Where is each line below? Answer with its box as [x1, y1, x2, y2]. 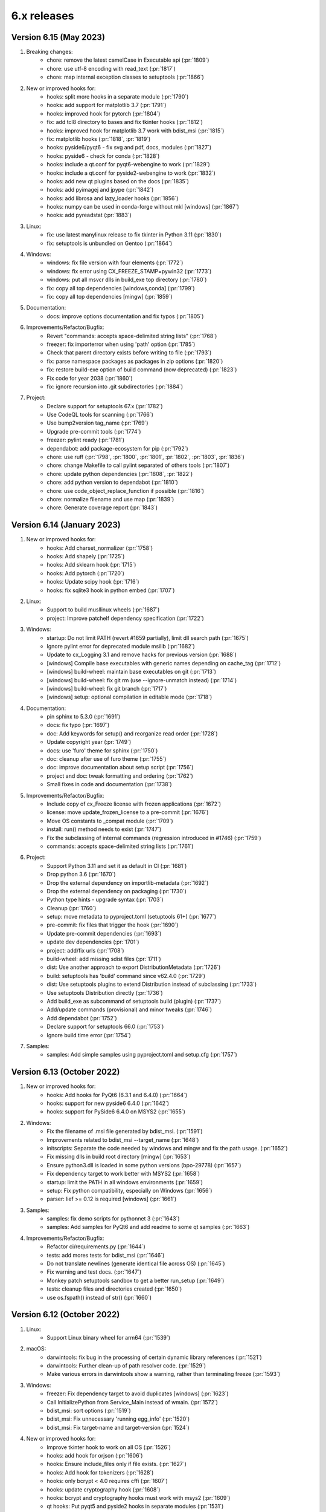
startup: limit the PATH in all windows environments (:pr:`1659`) [46, 1178, 203, 1185]
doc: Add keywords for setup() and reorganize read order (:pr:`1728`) [46, 729, 218, 737]
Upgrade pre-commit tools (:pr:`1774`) [46, 428, 141, 435]
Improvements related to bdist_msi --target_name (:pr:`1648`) [46, 1136, 199, 1143]
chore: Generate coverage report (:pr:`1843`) [46, 504, 158, 511]
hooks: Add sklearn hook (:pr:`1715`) [46, 561, 136, 569]
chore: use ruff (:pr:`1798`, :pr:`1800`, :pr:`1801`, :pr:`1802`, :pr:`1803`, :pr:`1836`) [46, 454, 245, 461]
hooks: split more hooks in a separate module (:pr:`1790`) [46, 93, 189, 100]
